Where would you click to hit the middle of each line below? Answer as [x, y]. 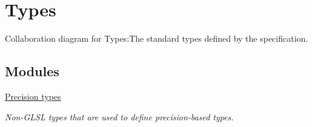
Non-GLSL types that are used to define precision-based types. [119, 116]
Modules [32, 71]
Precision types [33, 96]
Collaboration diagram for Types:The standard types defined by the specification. [157, 38]
